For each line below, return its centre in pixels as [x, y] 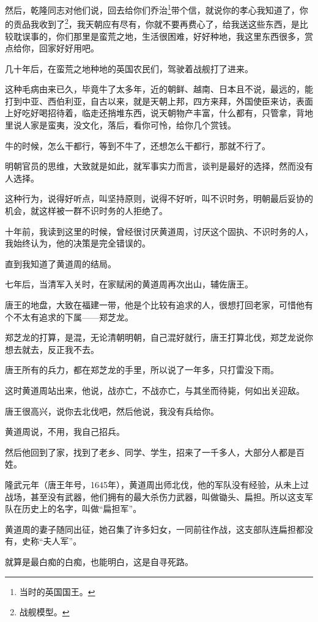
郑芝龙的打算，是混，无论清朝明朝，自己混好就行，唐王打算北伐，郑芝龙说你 [159, 337]
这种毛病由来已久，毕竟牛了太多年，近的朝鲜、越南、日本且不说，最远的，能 [159, 89]
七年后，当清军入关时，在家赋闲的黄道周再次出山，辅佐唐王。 [129, 284]
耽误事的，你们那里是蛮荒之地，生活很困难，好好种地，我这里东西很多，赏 [163, 36]
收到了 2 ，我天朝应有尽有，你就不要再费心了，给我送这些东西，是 [169, 23]
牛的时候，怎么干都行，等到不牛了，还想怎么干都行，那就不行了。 [138, 145]
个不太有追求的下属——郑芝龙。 [69, 317]
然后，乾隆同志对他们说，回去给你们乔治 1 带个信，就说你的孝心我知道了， [152, 9]
